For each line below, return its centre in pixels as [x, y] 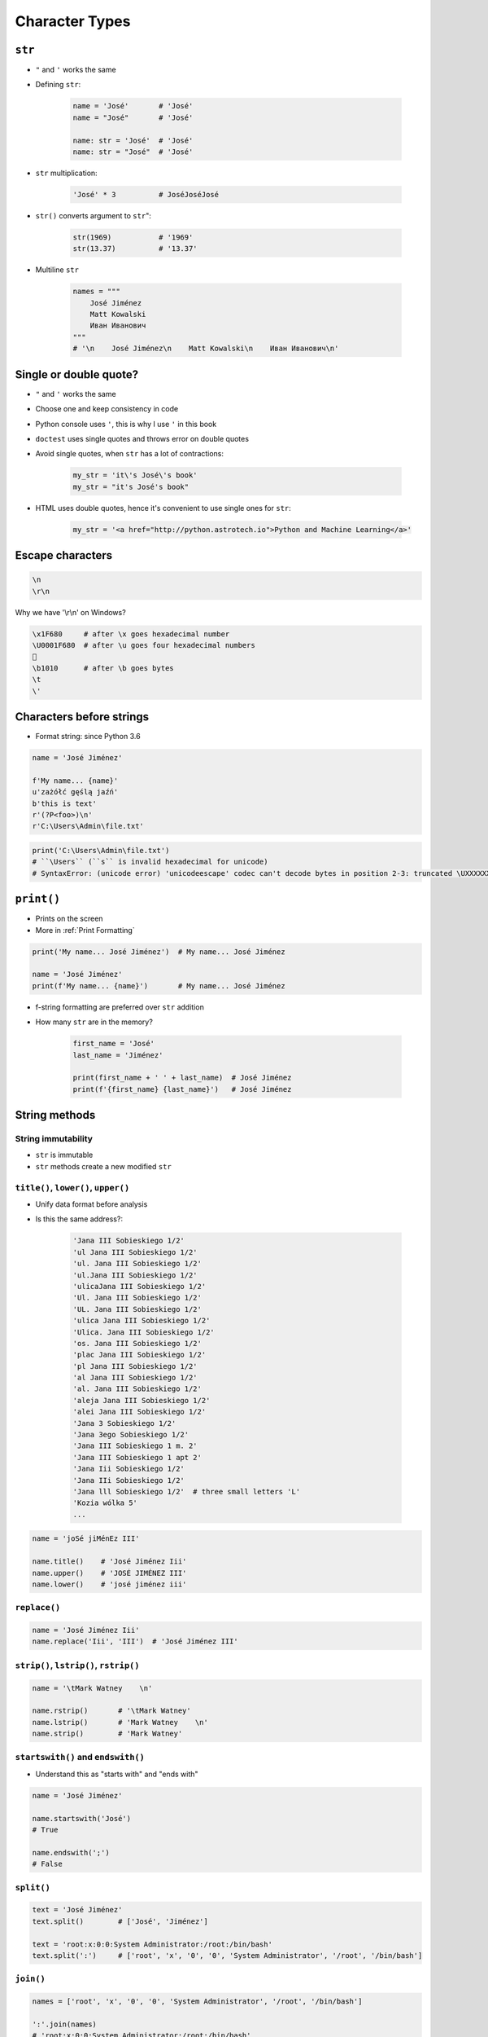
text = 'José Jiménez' [77, 1910]
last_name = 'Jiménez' [118, 1055]
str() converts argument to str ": [94, 215]
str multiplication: [66, 173]
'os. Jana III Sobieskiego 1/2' [137, 1343]
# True [45, 1830]
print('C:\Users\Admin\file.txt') [101, 850]
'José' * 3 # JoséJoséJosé [146, 194]
